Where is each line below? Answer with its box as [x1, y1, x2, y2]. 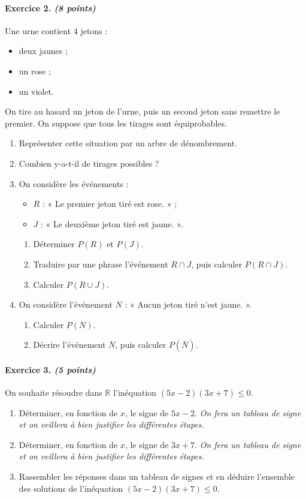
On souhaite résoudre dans [5, 386, 102, 399]
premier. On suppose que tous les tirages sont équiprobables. [5, 116, 227, 129]
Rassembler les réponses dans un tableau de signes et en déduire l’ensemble [19, 470, 295, 483]
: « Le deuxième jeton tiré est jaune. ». [41, 217, 183, 230]
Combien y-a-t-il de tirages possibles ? [19, 157, 159, 169]
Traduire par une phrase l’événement [33, 257, 168, 270]
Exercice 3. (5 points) [5, 363, 96, 375]
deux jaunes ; [19, 44, 68, 57]
